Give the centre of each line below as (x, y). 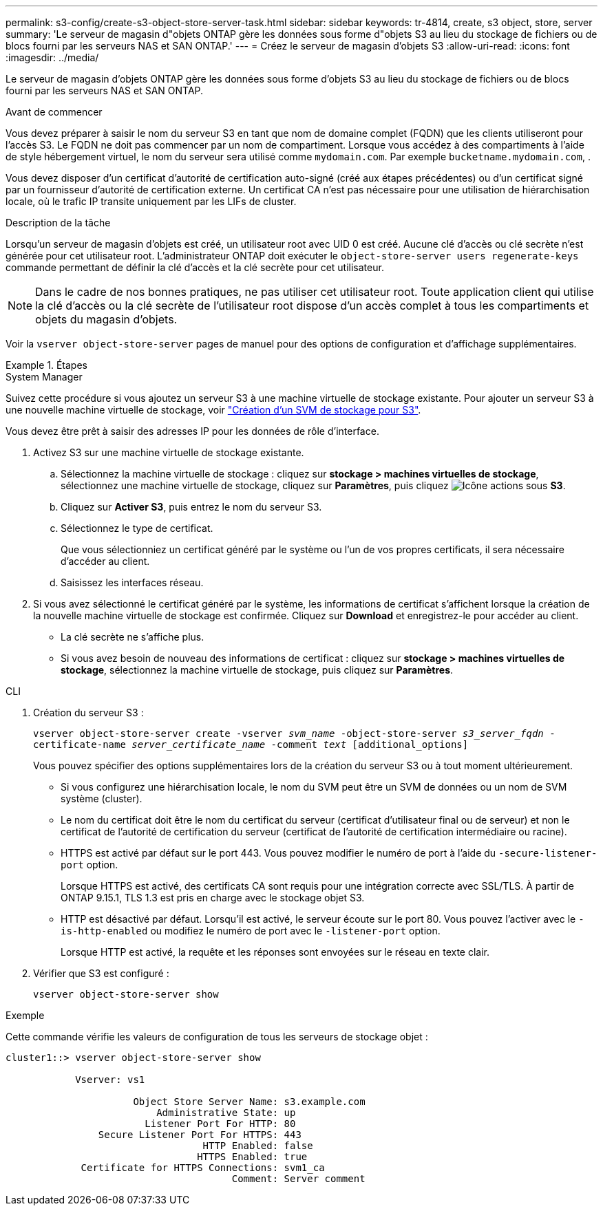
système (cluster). (102, 799)
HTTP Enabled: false (258, 1146)
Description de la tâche (58, 223)
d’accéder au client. (105, 561)
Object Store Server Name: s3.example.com (249, 1102)
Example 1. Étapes (46, 365)
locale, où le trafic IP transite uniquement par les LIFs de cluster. (151, 201)
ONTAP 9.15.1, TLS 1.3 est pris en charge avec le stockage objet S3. (213, 898)
